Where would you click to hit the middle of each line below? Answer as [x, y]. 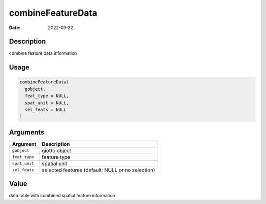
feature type [56, 157]
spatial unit [55, 164]
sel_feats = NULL [46, 110]
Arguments [27, 132]
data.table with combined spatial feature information [62, 196]
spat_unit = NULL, [47, 103]
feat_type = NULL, [47, 96]
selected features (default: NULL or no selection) [99, 170]
